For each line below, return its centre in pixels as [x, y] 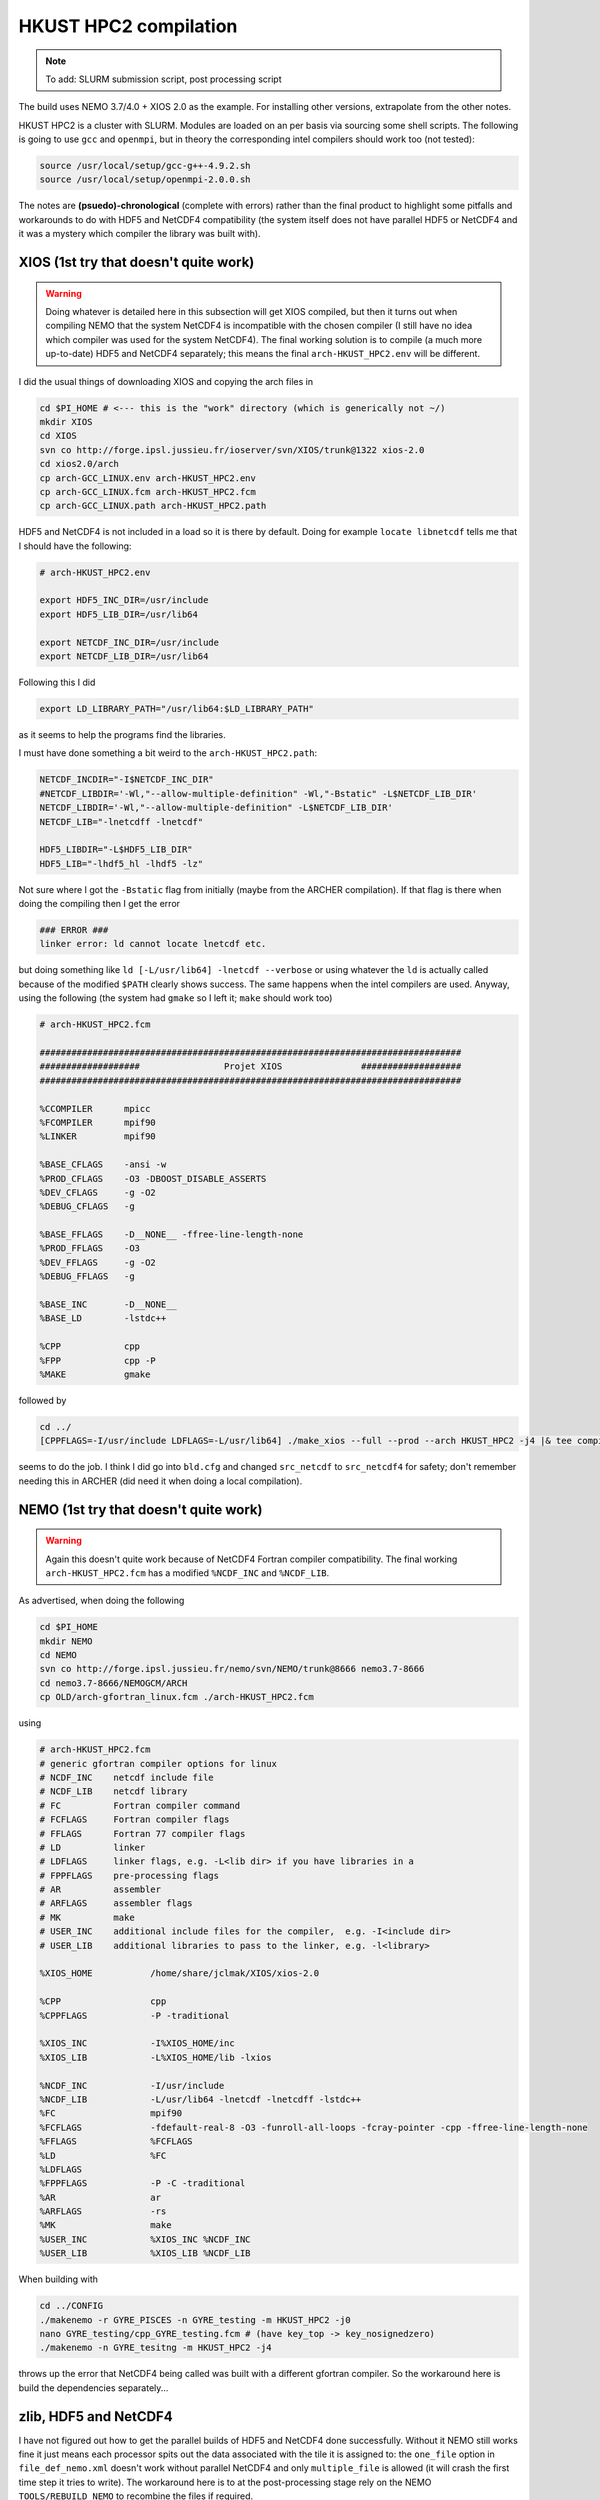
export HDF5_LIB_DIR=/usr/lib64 [119, 614]
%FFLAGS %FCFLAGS [116, 2141]
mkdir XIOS [66, 421]
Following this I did [57, 682]
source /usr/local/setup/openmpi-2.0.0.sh [145, 179]
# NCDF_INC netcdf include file [126, 1777]
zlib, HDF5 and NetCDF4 [96, 2416]
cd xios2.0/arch [79, 464]
